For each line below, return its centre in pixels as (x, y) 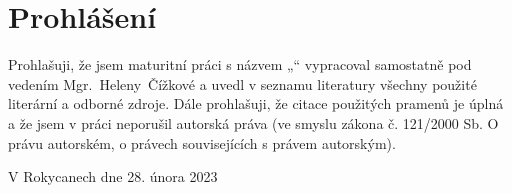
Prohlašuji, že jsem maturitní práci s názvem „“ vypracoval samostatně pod (240, 64)
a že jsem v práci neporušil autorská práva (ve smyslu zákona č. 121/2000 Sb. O (253, 122)
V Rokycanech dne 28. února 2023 (113, 176)
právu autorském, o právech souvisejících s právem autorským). (202, 142)
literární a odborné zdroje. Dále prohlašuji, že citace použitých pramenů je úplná (256, 103)
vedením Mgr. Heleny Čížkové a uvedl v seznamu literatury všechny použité (242, 83)
